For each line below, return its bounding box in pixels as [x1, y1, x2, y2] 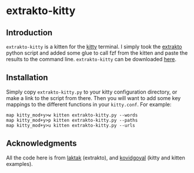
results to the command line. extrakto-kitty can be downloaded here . [6, 56, 176, 62]
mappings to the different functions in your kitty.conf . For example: [6, 101, 172, 108]
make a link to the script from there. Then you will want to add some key [6, 94, 181, 101]
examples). [6, 160, 34, 167]
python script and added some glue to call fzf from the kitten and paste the [6, 49, 188, 56]
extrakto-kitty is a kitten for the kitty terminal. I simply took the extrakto [6, 43, 182, 50]
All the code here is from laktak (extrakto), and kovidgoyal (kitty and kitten [6, 154, 185, 161]
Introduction [6, 28, 53, 38]
